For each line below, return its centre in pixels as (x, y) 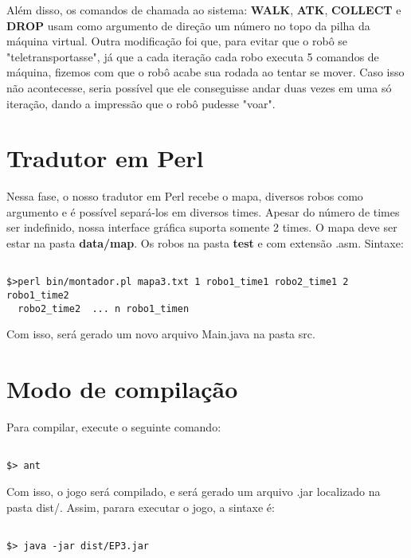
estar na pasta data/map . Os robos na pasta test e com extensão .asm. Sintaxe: (205, 243)
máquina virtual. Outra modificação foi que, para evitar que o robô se (177, 41)
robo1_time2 (38, 295)
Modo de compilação (122, 389)
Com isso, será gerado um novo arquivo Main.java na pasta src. (161, 334)
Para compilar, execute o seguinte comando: (114, 427)
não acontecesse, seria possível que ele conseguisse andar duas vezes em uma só (199, 87)
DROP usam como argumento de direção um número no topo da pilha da (188, 25)
